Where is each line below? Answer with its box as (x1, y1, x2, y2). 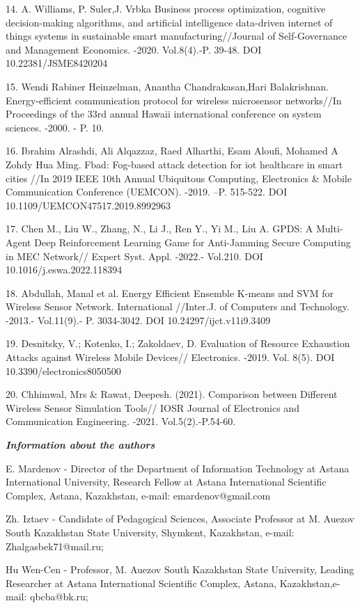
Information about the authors (6, 438, 155, 452)
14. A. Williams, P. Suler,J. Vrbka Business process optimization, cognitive (6, 1, 326, 15)
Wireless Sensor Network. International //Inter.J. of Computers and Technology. (6, 299, 350, 314)
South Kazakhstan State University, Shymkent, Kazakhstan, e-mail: (6, 525, 295, 539)
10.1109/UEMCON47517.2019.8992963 (6, 198, 171, 212)
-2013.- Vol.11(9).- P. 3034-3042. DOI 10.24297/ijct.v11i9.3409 (6, 312, 271, 327)
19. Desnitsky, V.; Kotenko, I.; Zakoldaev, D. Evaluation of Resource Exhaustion (6, 336, 350, 351)
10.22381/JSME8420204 (6, 56, 108, 70)
